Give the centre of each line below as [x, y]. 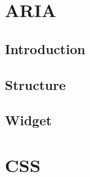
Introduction [45, 48]
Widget [28, 120]
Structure [35, 84]
